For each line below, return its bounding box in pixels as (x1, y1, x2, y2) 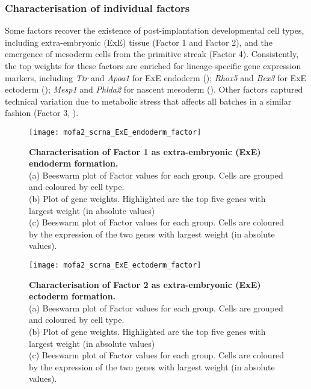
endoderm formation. (29, 157, 119, 170)
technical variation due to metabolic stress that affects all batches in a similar (5, 94, 292, 107)
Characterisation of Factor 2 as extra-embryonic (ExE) (29, 278, 261, 290)
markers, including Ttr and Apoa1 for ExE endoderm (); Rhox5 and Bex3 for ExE (5, 71, 307, 84)
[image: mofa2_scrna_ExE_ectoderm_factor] (29, 260, 202, 269)
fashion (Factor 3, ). (5, 106, 79, 119)
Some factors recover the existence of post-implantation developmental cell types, (5, 24, 304, 37)
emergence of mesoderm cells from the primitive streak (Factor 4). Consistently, (5, 47, 299, 60)
